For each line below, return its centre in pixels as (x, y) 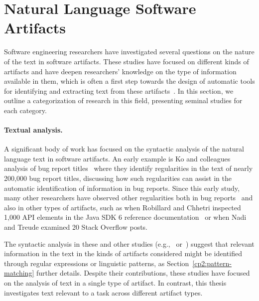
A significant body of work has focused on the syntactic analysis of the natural (124, 149)
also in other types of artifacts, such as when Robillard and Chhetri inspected (123, 207)
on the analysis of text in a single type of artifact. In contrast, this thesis (115, 282)
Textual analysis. (33, 130)
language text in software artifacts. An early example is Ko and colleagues (117, 158)
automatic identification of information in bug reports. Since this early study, (122, 188)
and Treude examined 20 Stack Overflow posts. (76, 227)
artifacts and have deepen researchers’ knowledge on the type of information (120, 71)
